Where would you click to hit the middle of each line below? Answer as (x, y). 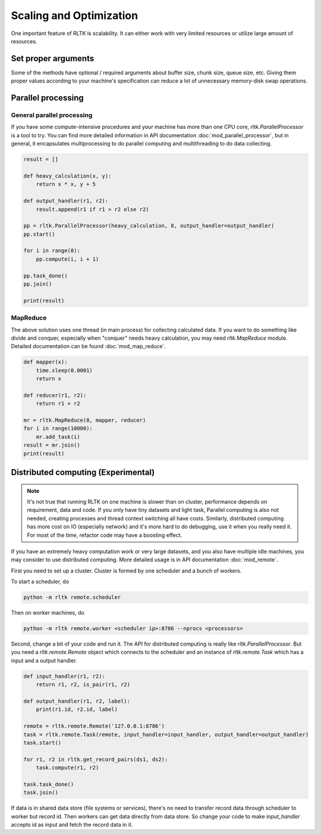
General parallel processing (52, 115)
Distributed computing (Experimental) (83, 472)
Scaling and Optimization (75, 15)
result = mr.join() (52, 445)
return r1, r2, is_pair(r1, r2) (83, 685)
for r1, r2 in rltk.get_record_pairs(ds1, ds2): (96, 759)
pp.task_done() (45, 276)
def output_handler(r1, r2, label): (77, 701)
